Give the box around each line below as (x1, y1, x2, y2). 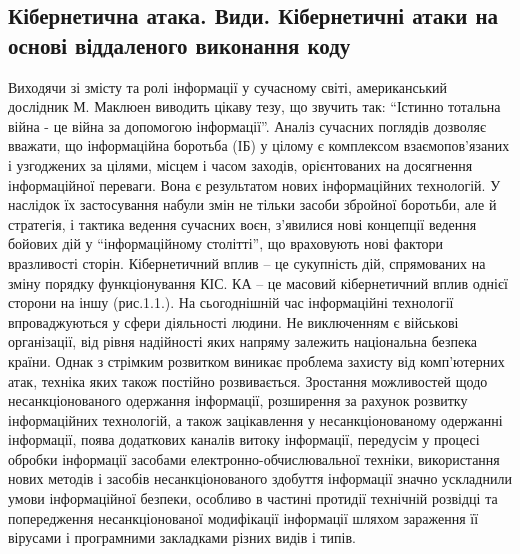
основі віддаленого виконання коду (8, 29, 351, 60)
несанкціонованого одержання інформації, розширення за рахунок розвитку (8, 390, 468, 411)
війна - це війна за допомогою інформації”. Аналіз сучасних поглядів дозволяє (8, 115, 487, 136)
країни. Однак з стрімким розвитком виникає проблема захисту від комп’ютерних (8, 350, 505, 371)
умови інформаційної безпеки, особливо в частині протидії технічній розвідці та (8, 488, 498, 509)
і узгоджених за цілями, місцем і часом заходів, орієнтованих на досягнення (8, 154, 473, 175)
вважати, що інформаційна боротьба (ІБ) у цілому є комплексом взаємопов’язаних (8, 135, 510, 156)
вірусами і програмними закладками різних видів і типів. (8, 527, 356, 548)
